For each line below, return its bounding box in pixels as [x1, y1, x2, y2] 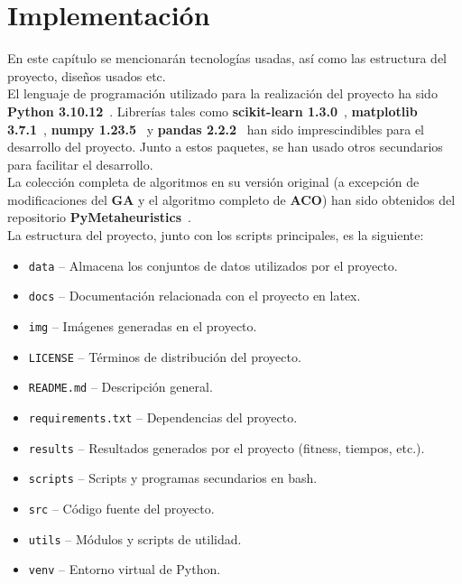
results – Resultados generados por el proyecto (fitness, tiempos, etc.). [28, 438, 425, 457]
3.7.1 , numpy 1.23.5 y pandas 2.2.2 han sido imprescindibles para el [7, 119, 425, 138]
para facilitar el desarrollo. [7, 154, 153, 173]
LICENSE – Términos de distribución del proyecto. [28, 347, 301, 366]
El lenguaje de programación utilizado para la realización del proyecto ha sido [7, 84, 438, 103]
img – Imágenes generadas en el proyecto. [28, 316, 257, 335]
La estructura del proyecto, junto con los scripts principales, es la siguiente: [7, 226, 424, 245]
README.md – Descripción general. [28, 377, 213, 396]
